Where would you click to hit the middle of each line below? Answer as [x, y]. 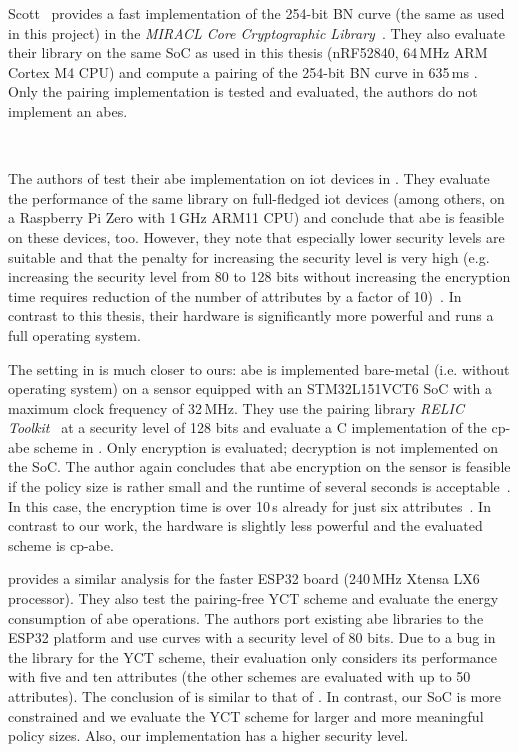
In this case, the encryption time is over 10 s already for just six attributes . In [249, 505]
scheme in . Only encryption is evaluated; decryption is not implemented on [266, 446]
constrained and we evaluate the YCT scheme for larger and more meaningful [246, 715]
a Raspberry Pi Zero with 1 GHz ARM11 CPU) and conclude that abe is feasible [256, 217]
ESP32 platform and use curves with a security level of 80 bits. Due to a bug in [252, 637]
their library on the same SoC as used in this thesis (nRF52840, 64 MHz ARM [248, 52]
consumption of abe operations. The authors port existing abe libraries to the [246, 617]
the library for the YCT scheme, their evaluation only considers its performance [253, 656]
